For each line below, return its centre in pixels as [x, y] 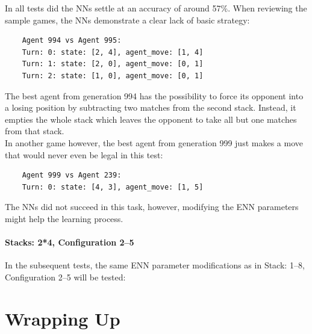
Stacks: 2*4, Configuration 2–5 [70, 242]
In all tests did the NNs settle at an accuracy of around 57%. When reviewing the [156, 8]
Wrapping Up [63, 318]
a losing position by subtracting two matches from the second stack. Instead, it [151, 107]
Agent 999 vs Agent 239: [72, 175]
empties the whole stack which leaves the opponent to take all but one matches [151, 119]
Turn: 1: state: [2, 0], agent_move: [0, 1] [113, 64]
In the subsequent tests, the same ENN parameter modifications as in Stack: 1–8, [155, 265]
